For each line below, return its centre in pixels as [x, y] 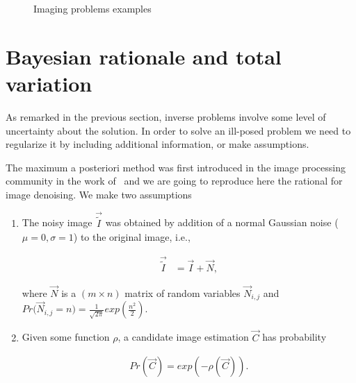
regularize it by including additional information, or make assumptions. [157, 144]
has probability [294, 337]
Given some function [66, 337]
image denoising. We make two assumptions [99, 194]
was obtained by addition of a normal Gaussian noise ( [222, 222]
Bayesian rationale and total [144, 56]
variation [49, 83]
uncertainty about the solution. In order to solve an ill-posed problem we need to [178, 130]
